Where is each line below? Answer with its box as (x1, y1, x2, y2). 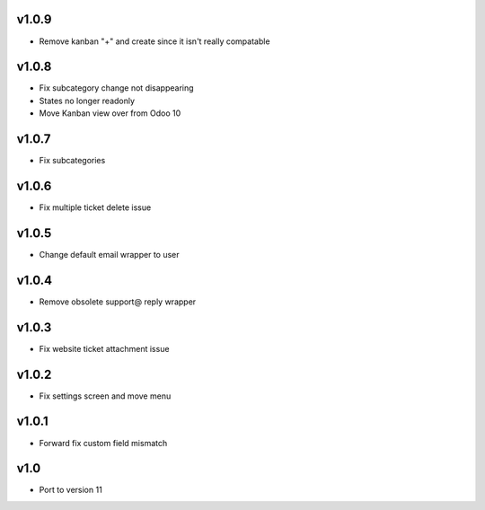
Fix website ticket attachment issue (39, 343, 170, 354)
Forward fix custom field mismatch (39, 437, 168, 448)
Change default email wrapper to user (39, 249, 180, 259)
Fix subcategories (39, 155, 106, 166)
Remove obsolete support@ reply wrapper (39, 296, 197, 307)
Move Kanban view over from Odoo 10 (39, 108, 181, 119)
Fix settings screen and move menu (39, 391, 172, 401)
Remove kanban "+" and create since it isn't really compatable (39, 36, 270, 47)
